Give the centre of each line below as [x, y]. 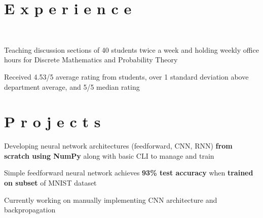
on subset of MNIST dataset [50, 183]
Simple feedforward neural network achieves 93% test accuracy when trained [129, 173]
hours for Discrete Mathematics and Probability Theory [91, 60]
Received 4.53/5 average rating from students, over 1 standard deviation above [126, 76]
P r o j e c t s [52, 121]
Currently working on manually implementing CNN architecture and [111, 199]
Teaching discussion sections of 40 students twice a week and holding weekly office [131, 49]
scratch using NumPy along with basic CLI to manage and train [109, 155]
